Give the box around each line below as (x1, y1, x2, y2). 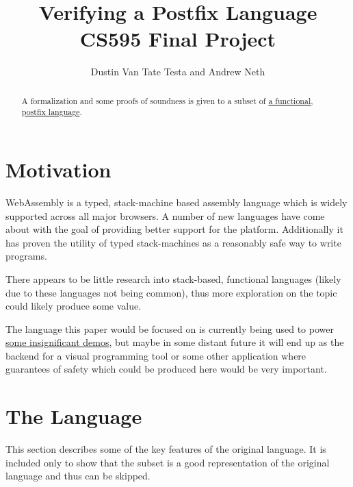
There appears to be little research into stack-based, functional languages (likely (5, 271, 341, 286)
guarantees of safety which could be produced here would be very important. (5, 362, 327, 376)
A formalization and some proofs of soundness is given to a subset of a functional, (21, 95, 313, 106)
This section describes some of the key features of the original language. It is (5, 442, 326, 456)
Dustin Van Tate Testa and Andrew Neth (90, 64, 265, 79)
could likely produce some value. (5, 299, 142, 313)
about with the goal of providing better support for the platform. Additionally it (5, 222, 343, 236)
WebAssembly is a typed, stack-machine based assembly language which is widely (5, 195, 348, 209)
